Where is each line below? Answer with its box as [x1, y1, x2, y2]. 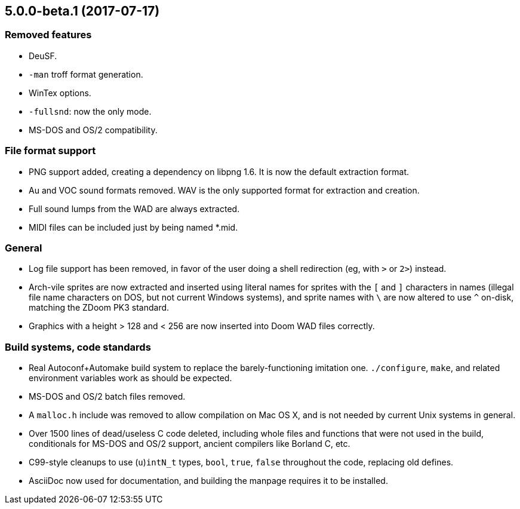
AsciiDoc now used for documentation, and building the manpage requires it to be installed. [29, 476, 388, 486]
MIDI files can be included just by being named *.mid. [29, 222, 238, 232]
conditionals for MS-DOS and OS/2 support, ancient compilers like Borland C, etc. [29, 439, 350, 449]
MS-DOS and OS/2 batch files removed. [29, 391, 186, 402]
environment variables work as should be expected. [29, 373, 232, 384]
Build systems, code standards [5, 341, 151, 353]
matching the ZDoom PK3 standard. [29, 302, 170, 313]
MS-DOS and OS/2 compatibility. [29, 124, 158, 135]
